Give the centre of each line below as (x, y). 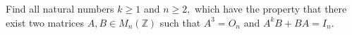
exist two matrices (45, 22)
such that (180, 22)
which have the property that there (271, 8)
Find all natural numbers (60, 8)
